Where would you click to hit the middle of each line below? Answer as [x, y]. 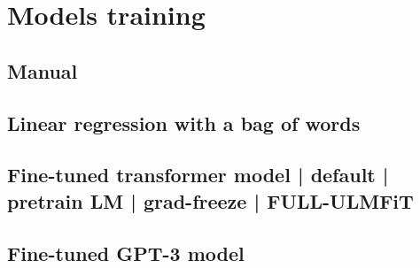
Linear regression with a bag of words [184, 123]
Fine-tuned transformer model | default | [198, 175]
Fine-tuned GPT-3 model [126, 253]
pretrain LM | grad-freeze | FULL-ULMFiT [210, 200]
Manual [43, 70]
